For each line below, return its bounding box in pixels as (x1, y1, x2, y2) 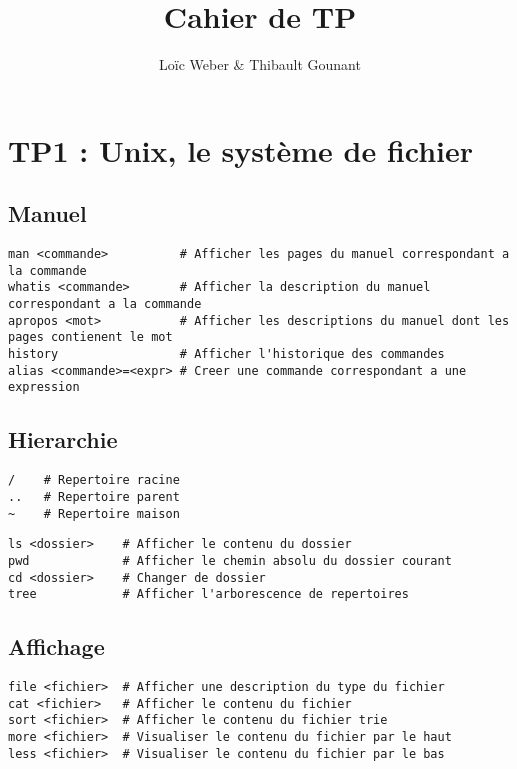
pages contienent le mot (8, 330, 173, 345)
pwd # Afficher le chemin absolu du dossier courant (8, 553, 452, 568)
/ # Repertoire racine (8, 473, 180, 488)
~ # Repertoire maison (8, 506, 180, 521)
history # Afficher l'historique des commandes (8, 347, 445, 362)
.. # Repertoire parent (8, 489, 180, 504)
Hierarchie (8, 424, 118, 455)
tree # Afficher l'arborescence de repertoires (8, 587, 409, 602)
